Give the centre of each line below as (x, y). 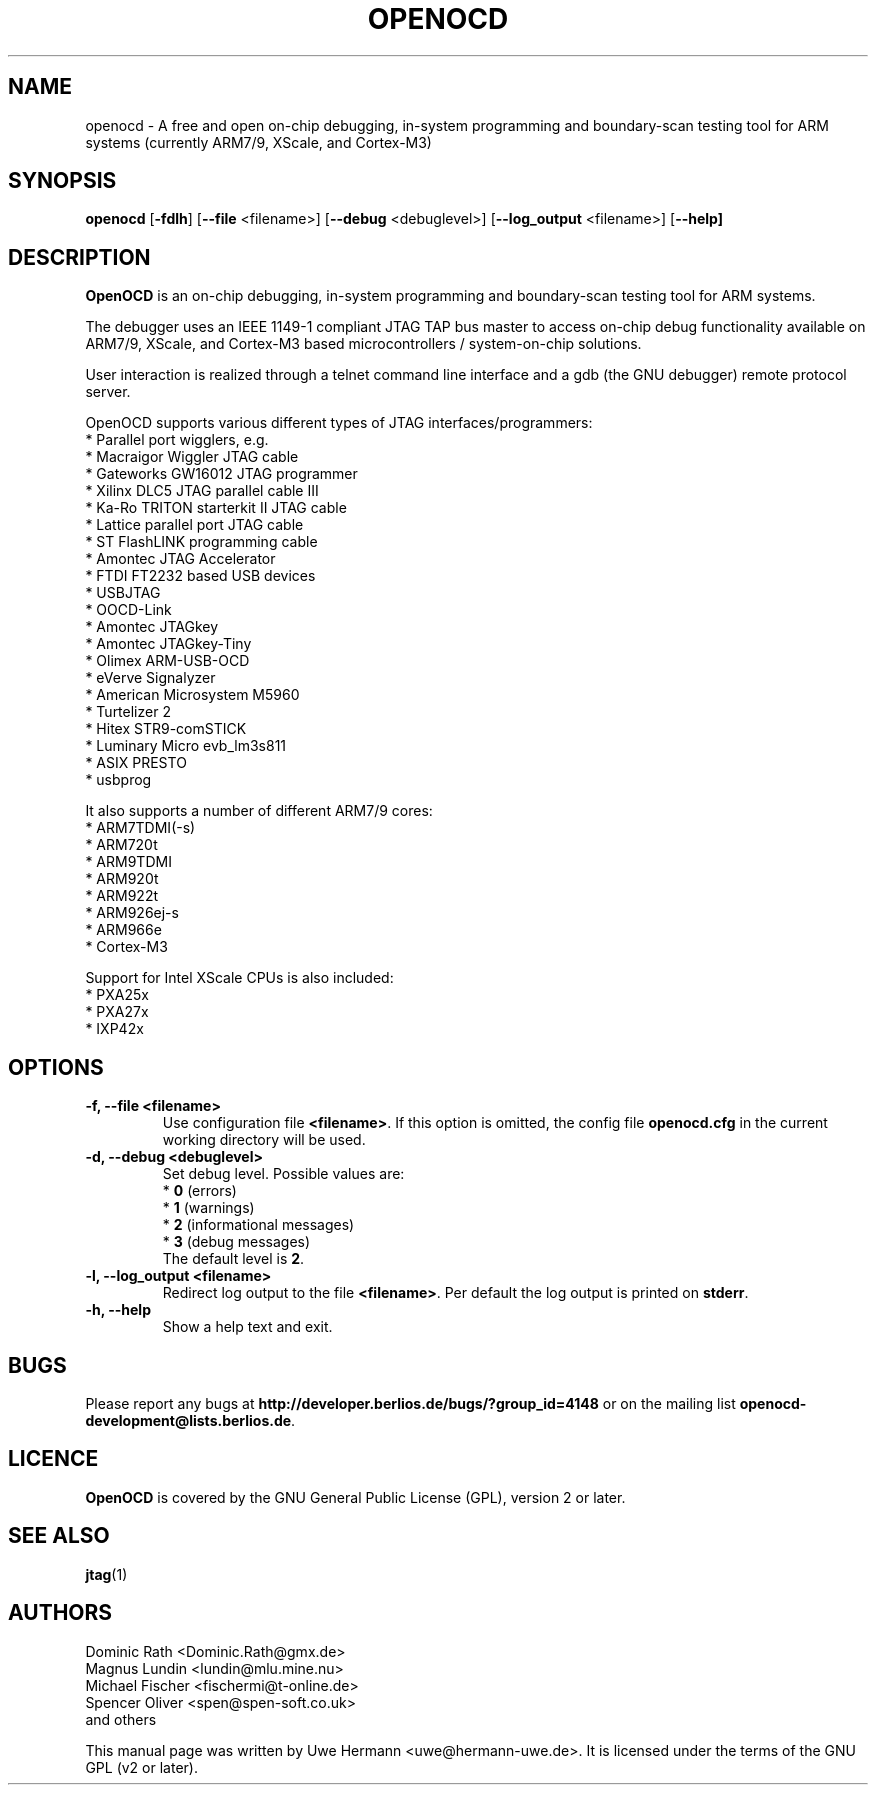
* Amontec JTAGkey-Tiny (168, 644)
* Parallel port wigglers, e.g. (177, 440)
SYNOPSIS (62, 181)
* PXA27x (117, 1012)
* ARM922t (121, 896)
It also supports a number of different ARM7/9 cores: (259, 811)
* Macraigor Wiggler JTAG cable (192, 457)
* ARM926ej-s (132, 913)
